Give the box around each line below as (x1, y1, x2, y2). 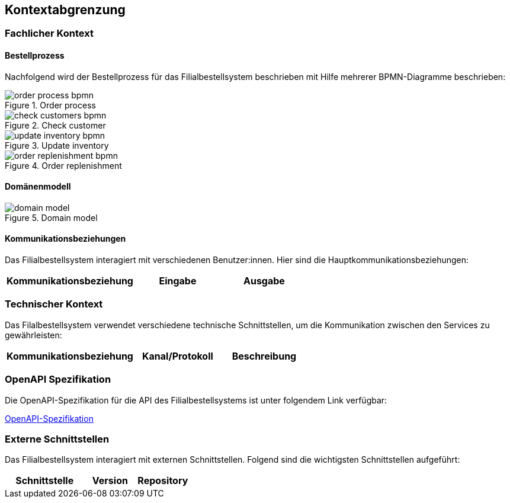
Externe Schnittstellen (5, 432, 110, 445)
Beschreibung (232, 350, 297, 362)
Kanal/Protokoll (142, 350, 213, 362)
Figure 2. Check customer (5, 120, 106, 130)
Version (92, 475, 128, 487)
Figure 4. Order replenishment (5, 160, 122, 171)
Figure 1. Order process (5, 100, 96, 110)
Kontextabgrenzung (5, 2, 126, 17)
